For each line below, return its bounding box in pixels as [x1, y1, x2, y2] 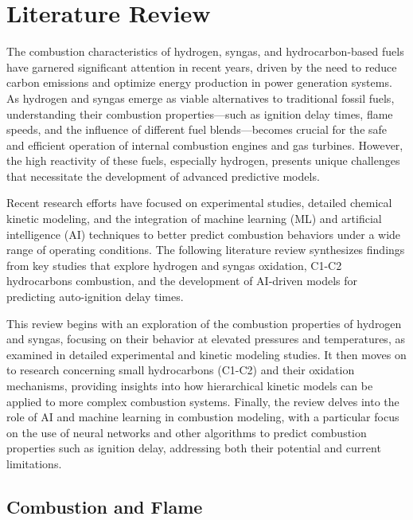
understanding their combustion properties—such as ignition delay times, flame [6, 105, 393, 122]
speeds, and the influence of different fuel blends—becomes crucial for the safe [6, 121, 388, 138]
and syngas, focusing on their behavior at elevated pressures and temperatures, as [6, 330, 405, 347]
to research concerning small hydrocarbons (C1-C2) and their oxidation [6, 362, 355, 378]
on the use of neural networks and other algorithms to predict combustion [6, 424, 367, 440]
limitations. [6, 455, 62, 471]
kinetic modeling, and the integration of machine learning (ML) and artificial [6, 210, 382, 227]
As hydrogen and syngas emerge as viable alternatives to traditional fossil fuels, [6, 89, 395, 106]
